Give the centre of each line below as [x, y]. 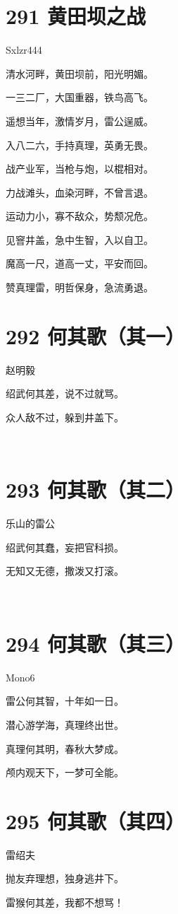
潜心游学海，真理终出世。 [65, 724]
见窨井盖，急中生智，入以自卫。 [80, 239]
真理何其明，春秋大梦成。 [65, 748]
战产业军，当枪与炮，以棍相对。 [80, 169]
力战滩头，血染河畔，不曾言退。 [80, 192]
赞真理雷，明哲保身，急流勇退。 [80, 287]
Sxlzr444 [24, 50]
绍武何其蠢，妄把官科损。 [65, 547]
